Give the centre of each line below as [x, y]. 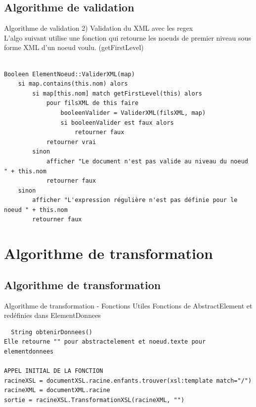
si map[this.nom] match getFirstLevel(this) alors [117, 93]
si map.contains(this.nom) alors [73, 84]
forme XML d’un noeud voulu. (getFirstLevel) [74, 47]
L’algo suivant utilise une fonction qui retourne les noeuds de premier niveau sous [128, 37]
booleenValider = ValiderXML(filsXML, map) [133, 113]
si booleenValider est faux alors [117, 123]
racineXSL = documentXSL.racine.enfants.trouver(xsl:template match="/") [128, 381]
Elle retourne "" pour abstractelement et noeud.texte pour [105, 342]
